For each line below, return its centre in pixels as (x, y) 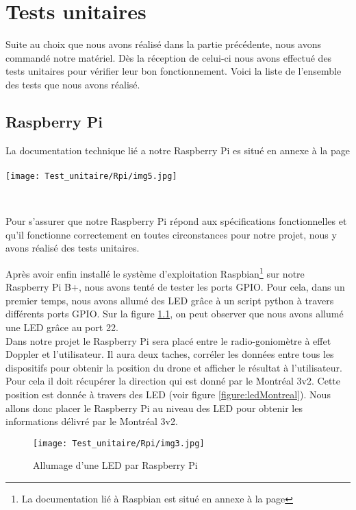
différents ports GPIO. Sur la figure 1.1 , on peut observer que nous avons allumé (175, 314)
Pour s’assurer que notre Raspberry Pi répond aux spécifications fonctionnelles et (176, 221)
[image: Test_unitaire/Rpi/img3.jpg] (119, 443)
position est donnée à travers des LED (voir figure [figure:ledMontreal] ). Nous (168, 394)
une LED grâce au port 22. (62, 327)
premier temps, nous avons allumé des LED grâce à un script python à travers (170, 300)
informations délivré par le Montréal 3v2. (92, 421)
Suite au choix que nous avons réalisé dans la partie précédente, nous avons (164, 44)
